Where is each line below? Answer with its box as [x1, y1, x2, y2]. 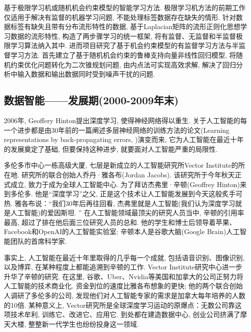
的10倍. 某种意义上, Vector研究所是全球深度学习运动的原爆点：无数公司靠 [4, 300, 235, 310]
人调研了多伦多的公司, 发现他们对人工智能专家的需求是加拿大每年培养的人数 [4, 290, 246, 300]
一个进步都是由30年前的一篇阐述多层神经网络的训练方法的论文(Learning [4, 125, 230, 135]
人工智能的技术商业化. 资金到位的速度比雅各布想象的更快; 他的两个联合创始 [4, 281, 243, 291]
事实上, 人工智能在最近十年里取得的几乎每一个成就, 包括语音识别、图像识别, [4, 252, 245, 262]
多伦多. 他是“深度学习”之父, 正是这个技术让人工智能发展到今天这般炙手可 [10, 189, 243, 199]
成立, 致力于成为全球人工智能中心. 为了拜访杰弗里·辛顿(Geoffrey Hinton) [10, 179, 240, 189]
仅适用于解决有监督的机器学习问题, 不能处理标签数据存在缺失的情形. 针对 [4, 12, 236, 22]
